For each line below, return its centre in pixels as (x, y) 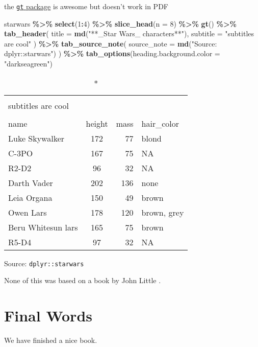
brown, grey (163, 212)
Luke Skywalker (36, 138)
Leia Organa (30, 197)
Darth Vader (31, 182)
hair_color (160, 123)
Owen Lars (28, 212)
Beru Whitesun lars (43, 227)
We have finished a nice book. (51, 340)
